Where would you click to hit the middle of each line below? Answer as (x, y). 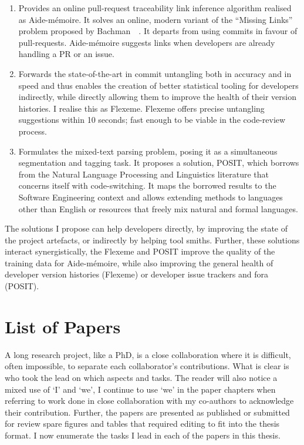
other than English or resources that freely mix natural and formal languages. (158, 208)
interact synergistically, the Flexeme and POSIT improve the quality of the (140, 251)
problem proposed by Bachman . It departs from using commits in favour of (158, 31)
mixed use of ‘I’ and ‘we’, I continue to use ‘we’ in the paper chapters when (140, 389)
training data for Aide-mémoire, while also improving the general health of (139, 262)
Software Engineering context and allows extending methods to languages (151, 197)
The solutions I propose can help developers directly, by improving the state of (146, 228)
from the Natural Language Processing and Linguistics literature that (143, 174)
